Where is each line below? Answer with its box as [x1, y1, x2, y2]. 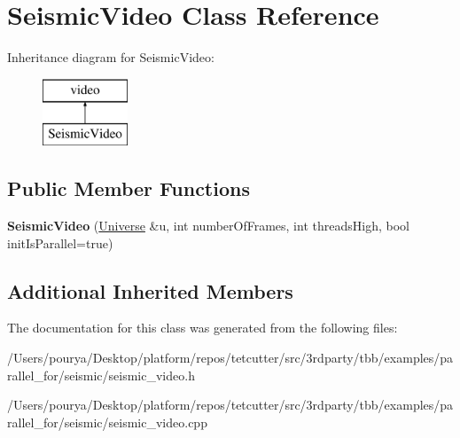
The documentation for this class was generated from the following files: [7, 318, 398, 337]
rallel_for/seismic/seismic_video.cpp [7, 412, 207, 431]
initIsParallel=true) [7, 233, 113, 252]
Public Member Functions [7, 175, 250, 202]
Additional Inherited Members [7, 277, 293, 304]
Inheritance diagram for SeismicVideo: [7, 48, 214, 66]
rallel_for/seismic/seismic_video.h [7, 365, 195, 384]
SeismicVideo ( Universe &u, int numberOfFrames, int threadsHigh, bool [7, 216, 409, 235]
